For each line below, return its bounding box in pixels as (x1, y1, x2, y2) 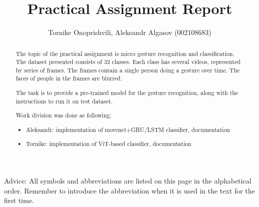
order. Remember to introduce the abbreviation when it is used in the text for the (4, 185, 255, 195)
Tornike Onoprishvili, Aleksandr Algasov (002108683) (48, 27, 212, 37)
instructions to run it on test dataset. (15, 96, 113, 105)
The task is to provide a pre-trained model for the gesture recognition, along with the (15, 88, 239, 97)
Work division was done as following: (15, 111, 112, 119)
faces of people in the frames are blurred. (15, 74, 122, 82)
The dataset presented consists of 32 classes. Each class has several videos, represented (15, 57, 241, 66)
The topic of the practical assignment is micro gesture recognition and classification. (15, 49, 235, 57)
